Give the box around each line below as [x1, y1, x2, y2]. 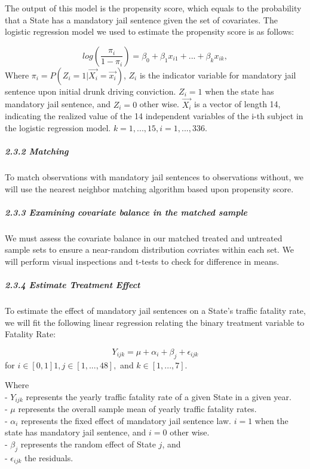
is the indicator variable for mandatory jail [139, 68, 296, 81]
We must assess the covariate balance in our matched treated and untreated [5, 231, 283, 244]
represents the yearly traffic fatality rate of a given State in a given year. [26, 390, 291, 403]
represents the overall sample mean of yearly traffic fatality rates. [18, 403, 257, 415]
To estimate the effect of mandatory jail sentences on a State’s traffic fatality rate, [5, 304, 306, 317]
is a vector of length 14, [194, 98, 281, 110]
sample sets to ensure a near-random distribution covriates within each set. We [5, 243, 294, 256]
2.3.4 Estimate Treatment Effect [5, 279, 140, 291]
